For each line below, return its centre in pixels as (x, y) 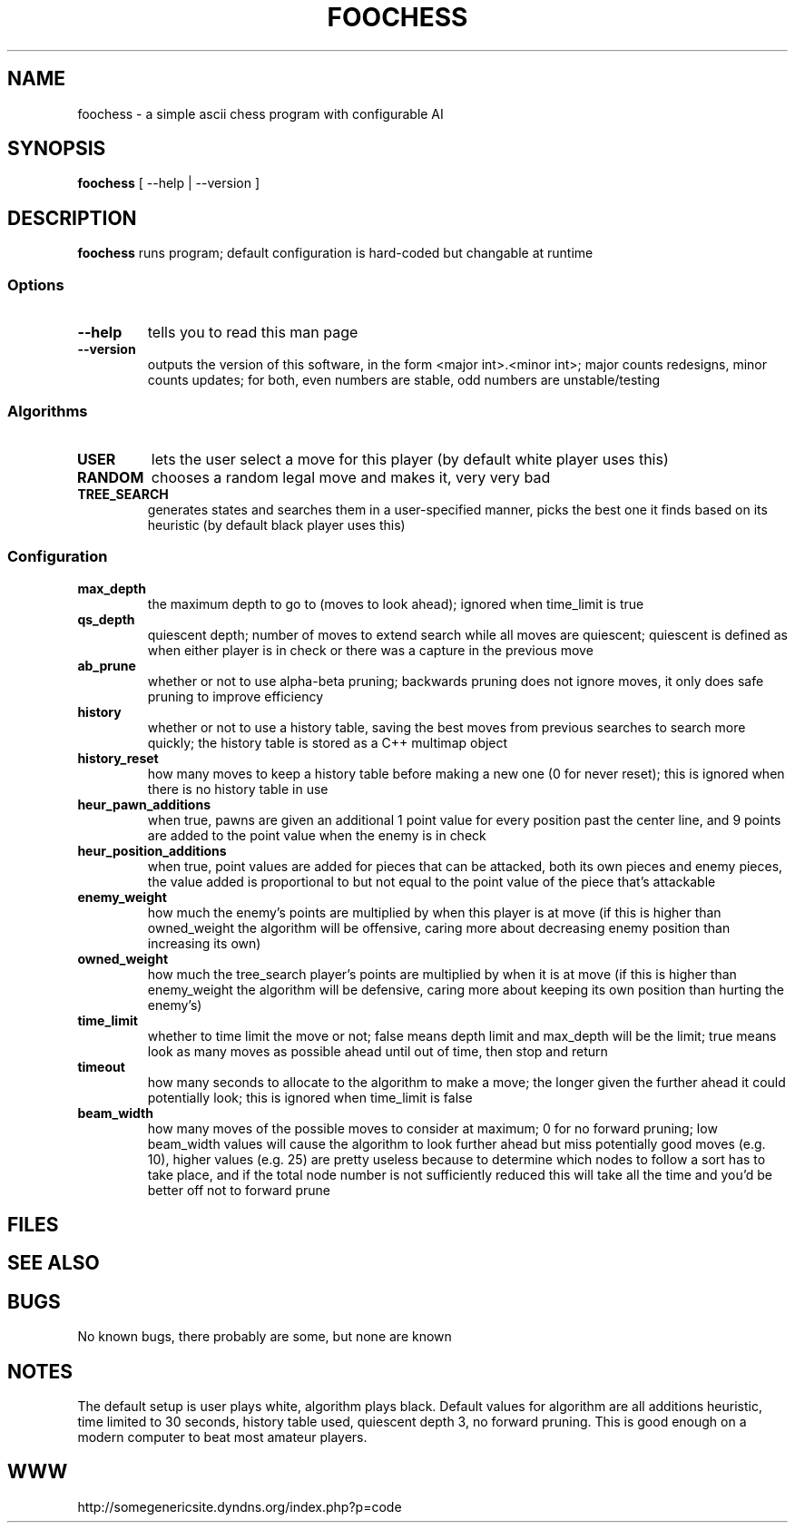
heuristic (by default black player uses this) (276, 525)
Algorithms (48, 412)
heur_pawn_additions (144, 804)
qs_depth (106, 619)
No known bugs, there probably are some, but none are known (265, 1337)
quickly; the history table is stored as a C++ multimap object (328, 742)
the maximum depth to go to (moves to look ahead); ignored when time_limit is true (396, 603)
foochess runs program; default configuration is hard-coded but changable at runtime (335, 253)
